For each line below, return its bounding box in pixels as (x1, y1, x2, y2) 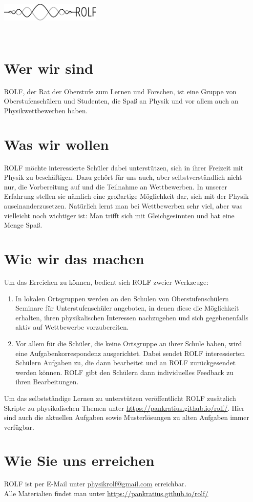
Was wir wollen (4, 134, 109, 154)
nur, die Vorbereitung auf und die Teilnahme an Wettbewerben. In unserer (4, 181, 227, 191)
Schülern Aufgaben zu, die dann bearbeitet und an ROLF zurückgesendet (15, 357, 236, 368)
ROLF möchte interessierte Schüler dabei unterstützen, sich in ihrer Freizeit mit (4, 162, 244, 172)
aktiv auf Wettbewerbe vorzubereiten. (15, 322, 129, 332)
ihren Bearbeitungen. (15, 376, 79, 387)
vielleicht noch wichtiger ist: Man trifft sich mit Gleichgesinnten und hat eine (4, 210, 234, 220)
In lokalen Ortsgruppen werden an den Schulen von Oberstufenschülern (15, 293, 229, 303)
